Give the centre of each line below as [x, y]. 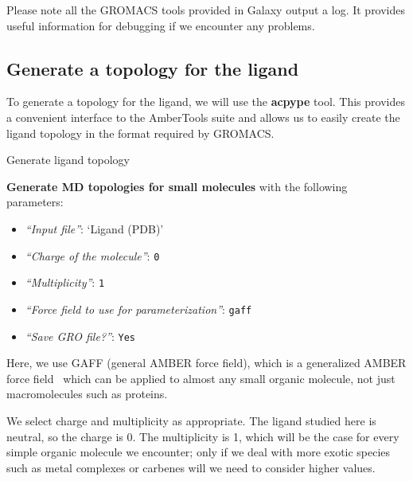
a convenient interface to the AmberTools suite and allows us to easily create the [203, 117]
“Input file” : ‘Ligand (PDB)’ [94, 228]
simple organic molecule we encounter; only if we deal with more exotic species [199, 452]
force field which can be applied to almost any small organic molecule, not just [201, 378]
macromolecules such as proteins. [87, 394]
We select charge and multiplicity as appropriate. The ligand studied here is [191, 420]
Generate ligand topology [68, 160]
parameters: [35, 202]
